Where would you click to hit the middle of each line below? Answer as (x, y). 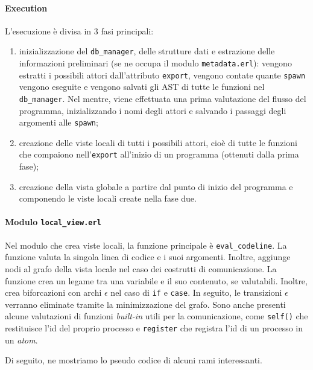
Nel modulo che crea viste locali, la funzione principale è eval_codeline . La (146, 245)
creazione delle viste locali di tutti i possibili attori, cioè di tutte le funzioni (158, 142)
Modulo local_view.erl (53, 222)
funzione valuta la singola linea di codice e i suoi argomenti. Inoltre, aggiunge (148, 257)
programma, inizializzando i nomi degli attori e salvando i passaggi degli (153, 110)
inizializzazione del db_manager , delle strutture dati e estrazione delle (147, 51)
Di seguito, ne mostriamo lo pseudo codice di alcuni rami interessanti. (134, 360)
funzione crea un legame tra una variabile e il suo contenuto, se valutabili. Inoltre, (156, 280)
